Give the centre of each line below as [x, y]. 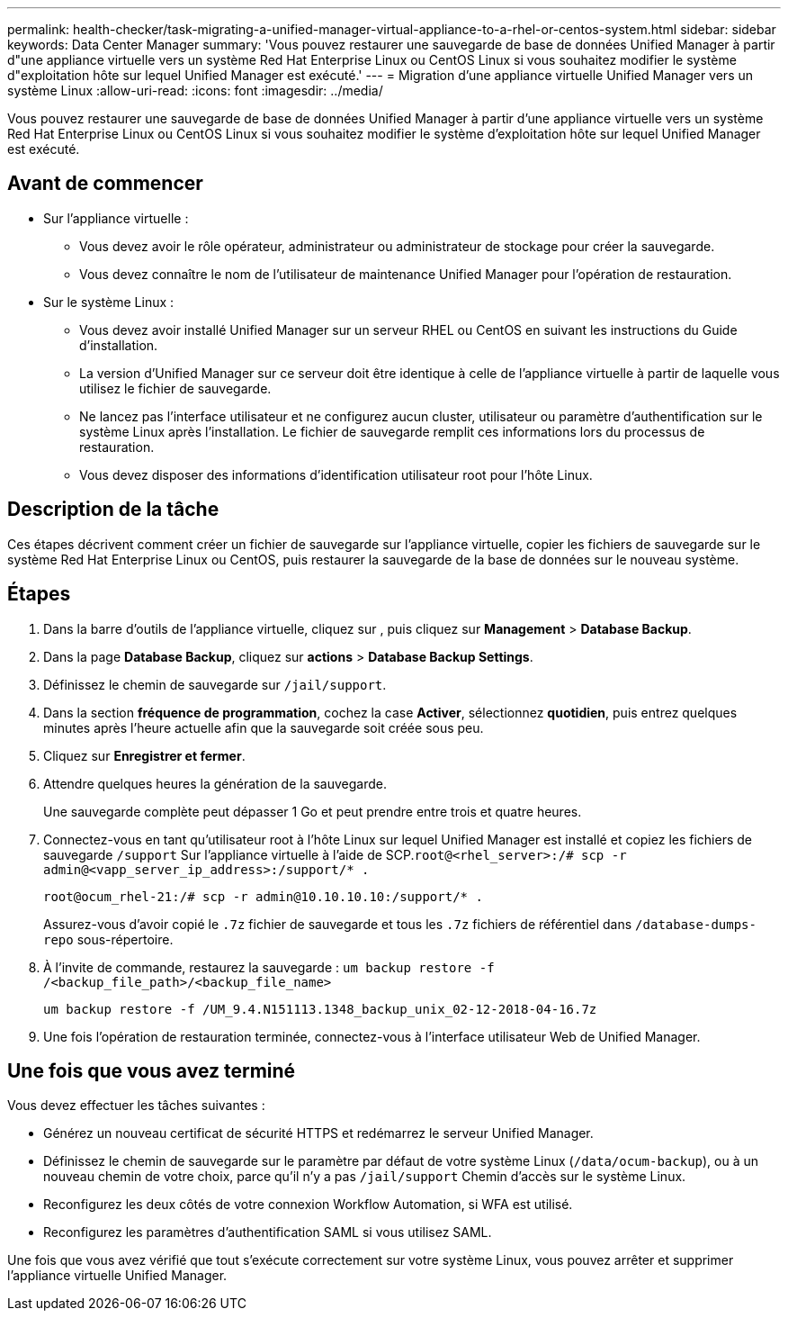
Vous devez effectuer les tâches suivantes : [136, 1106]
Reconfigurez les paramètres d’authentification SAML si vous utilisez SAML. [268, 1232]
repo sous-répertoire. [108, 939]
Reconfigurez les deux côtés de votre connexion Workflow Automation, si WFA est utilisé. [308, 1205]
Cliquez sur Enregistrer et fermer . [144, 755]
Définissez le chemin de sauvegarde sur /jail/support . [215, 684]
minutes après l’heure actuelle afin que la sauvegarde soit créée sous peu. [264, 727]
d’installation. [119, 345]
